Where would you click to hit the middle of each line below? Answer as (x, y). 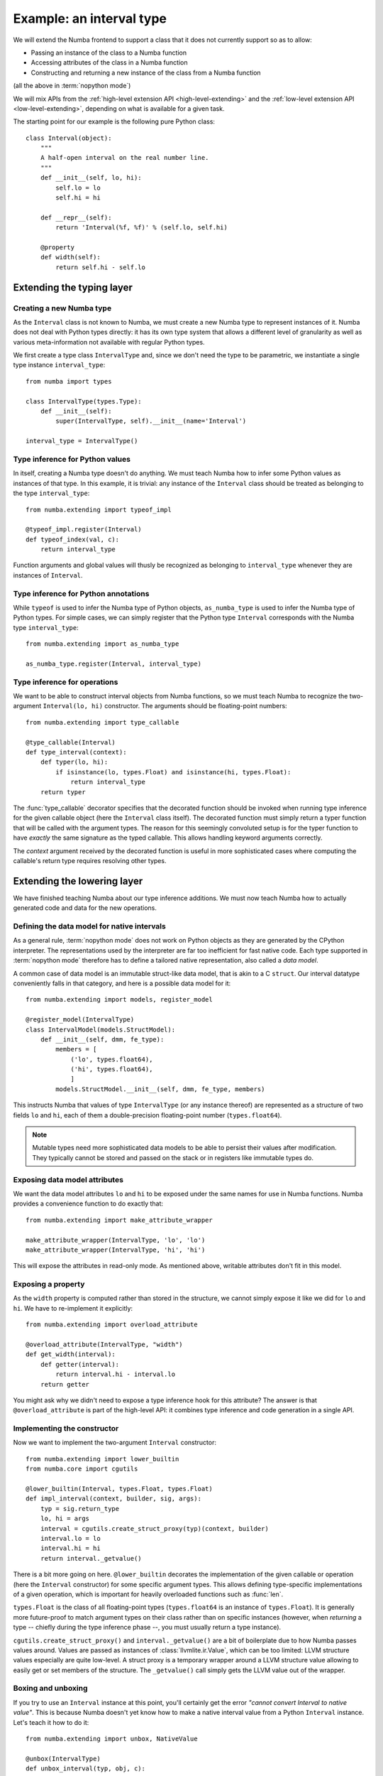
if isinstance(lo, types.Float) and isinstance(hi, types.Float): (173, 772)
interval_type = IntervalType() (82, 441)
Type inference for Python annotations (81, 593)
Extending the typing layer (73, 287)
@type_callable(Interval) (71, 742)
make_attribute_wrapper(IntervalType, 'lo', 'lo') (116, 1240)
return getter (65, 1384)
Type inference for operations (66, 682)
